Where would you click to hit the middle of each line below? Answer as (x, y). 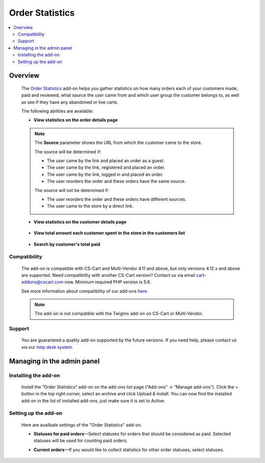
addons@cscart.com (42, 282)
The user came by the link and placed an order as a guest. (106, 161)
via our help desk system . (47, 347)
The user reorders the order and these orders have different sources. (117, 199)
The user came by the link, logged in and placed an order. (105, 174)
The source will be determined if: (68, 151)
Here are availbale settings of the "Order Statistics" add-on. (82, 425)
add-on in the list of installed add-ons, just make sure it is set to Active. (93, 401)
